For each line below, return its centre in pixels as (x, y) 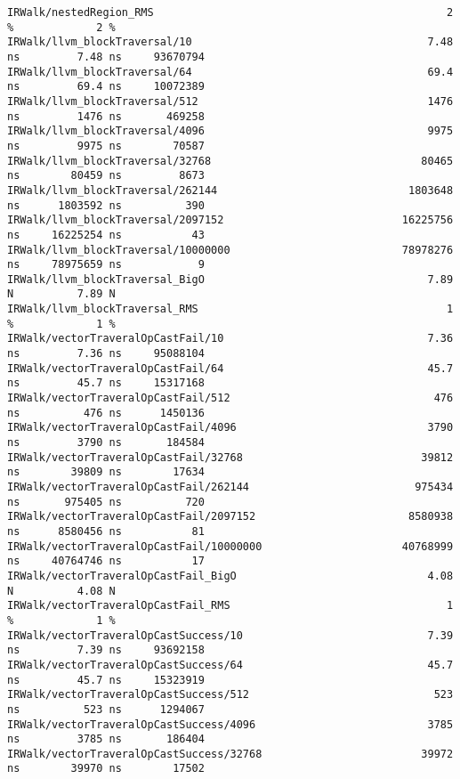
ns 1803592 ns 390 (106, 205)
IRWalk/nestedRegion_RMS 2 (230, 12)
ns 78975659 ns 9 (106, 265)
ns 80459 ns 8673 (106, 176)
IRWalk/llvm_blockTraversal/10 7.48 (230, 42)
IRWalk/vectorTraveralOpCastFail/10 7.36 (230, 339)
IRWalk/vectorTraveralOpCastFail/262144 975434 (230, 487)
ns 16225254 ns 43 (106, 235)
